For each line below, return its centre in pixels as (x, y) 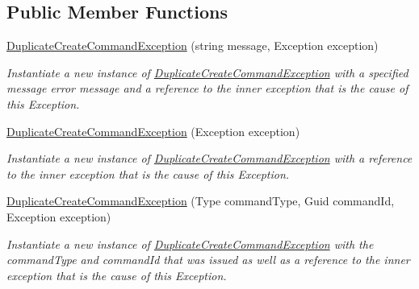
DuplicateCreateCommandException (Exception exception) (153, 131)
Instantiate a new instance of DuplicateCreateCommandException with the (190, 244)
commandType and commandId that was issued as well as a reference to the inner (208, 260)
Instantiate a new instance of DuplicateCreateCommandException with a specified (207, 72)
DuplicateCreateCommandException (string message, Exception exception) (193, 45)
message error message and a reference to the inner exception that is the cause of (207, 88)
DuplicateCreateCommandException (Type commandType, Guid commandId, (201, 201)
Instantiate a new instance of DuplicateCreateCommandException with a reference (209, 158)
